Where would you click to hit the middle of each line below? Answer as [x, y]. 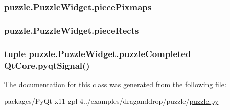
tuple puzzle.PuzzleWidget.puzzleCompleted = [103, 53]
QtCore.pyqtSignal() [47, 65]
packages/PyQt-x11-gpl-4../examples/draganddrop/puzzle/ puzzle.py [111, 101]
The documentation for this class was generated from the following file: [115, 84]
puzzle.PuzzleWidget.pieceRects [72, 30]
